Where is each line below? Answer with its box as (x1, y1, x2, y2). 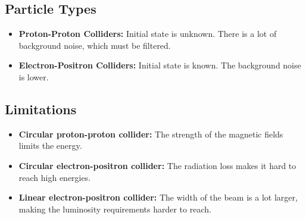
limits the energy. (18, 139, 82, 152)
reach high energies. (18, 171, 91, 183)
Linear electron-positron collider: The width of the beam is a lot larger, (18, 191, 298, 204)
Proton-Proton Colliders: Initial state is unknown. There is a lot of (18, 27, 277, 40)
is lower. (18, 70, 49, 83)
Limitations (5, 99, 77, 118)
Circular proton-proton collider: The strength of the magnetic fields (18, 127, 283, 140)
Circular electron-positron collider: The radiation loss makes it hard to (18, 159, 296, 171)
